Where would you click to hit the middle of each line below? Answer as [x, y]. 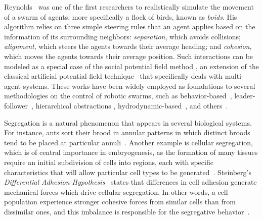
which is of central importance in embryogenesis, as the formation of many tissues [131, 152]
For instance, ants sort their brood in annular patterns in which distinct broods [127, 132]
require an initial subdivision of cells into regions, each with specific [109, 162]
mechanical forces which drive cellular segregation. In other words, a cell [116, 191]
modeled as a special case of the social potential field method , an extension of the [131, 66]
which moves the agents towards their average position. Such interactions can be [129, 56]
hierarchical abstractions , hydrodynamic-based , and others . [132, 105]
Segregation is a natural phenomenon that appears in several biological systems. [128, 122]
